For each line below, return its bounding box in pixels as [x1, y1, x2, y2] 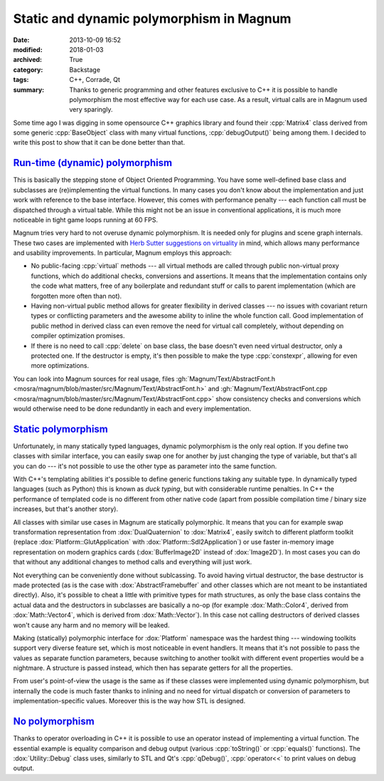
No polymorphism [13, 715, 95, 728]
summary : [13, 86, 45, 94]
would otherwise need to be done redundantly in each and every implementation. [13, 404, 252, 413]
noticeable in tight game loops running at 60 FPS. [13, 215, 159, 224]
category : [13, 65, 43, 74]
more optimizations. [31, 361, 90, 370]
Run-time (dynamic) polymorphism [13, 157, 173, 169]
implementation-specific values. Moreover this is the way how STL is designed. [13, 697, 245, 705]
